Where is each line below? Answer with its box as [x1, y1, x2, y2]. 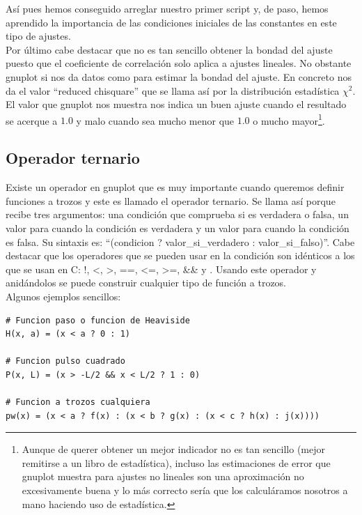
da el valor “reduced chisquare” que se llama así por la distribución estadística [6, 83, 340, 98]
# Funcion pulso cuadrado [6, 356, 125, 367]
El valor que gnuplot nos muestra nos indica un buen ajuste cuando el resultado [6, 97, 347, 112]
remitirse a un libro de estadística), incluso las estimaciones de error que [22, 455, 331, 470]
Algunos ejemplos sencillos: [6, 289, 121, 303]
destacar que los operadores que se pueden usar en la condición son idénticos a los [6, 248, 355, 263]
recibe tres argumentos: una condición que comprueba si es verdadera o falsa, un [6, 207, 349, 222]
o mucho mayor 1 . [253, 111, 325, 128]
